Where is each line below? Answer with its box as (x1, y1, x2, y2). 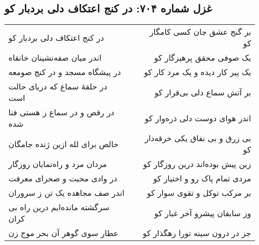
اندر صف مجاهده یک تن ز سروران (8, 187, 125, 199)
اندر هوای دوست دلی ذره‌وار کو (145, 112, 251, 124)
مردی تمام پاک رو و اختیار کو (153, 172, 251, 184)
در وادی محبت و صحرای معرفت (8, 172, 117, 184)
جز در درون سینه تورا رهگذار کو (143, 227, 251, 239)
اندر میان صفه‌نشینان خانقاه (8, 52, 101, 64)
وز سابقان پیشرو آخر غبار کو (154, 207, 251, 219)
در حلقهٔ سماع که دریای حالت (8, 81, 107, 92)
